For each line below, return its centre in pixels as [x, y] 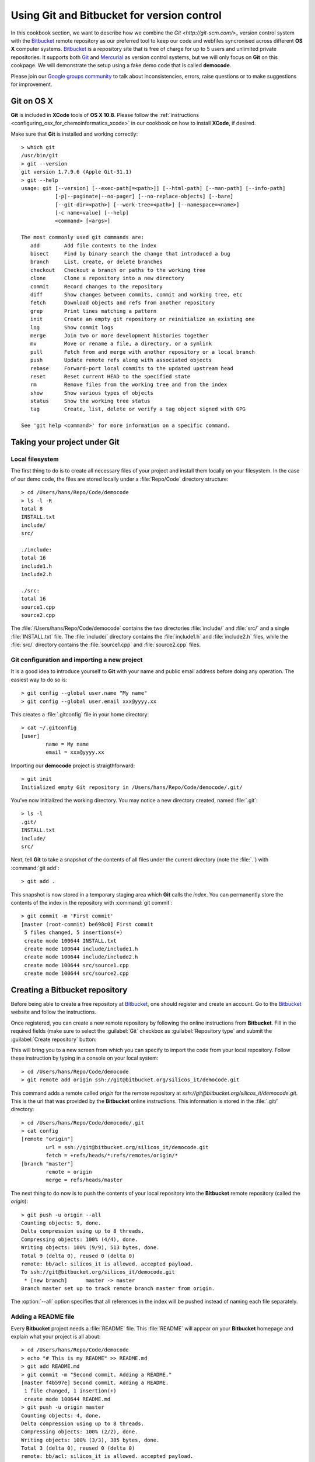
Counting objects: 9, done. [61, 1223]
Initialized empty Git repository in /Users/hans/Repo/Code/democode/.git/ [132, 787]
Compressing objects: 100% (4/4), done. [80, 1239]
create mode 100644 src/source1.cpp [77, 965]
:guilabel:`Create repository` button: [54, 1039]
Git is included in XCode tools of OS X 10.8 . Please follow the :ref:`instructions [105, 115]
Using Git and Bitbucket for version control [116, 15]
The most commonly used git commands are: [83, 237]
